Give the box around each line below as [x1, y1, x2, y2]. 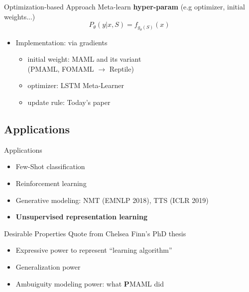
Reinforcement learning [15, 178, 87, 188]
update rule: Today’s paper [27, 97, 111, 107]
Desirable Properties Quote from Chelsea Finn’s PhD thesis [4, 228, 186, 238]
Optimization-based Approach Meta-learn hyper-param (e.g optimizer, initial [4, 1, 245, 11]
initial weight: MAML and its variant [27, 54, 141, 64]
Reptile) [109, 63, 134, 74]
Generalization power [15, 261, 81, 272]
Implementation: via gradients [15, 37, 108, 47]
